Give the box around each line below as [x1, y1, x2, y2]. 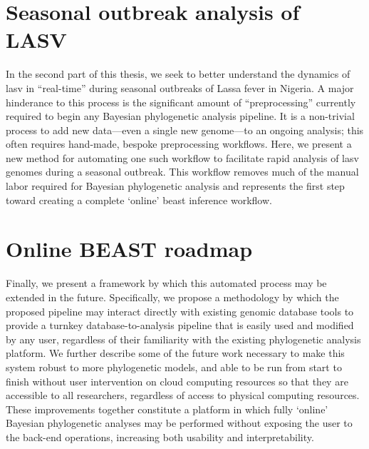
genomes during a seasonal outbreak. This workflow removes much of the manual [6, 164, 359, 179]
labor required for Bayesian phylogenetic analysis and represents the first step [6, 178, 345, 193]
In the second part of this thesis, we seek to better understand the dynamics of [6, 66, 350, 81]
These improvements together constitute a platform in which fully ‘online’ [6, 401, 328, 416]
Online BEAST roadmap [6, 234, 253, 263]
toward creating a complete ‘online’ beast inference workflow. [6, 192, 272, 207]
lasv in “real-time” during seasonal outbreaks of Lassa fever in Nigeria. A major [6, 80, 354, 95]
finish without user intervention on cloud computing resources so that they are [6, 373, 348, 388]
